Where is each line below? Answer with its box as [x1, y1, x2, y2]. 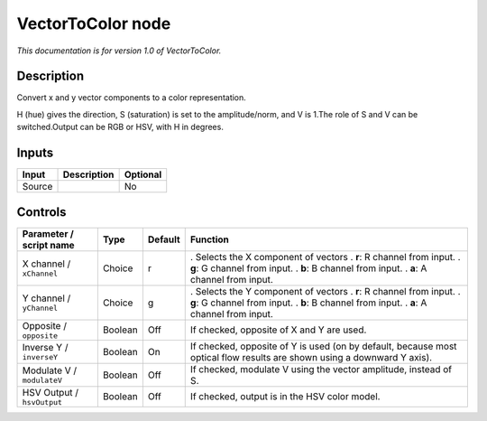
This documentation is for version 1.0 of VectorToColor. [16, 45, 222, 56]
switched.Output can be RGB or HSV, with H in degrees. [16, 122, 225, 133]
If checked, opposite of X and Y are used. [189, 323, 367, 336]
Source [22, 181, 53, 193]
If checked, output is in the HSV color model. [189, 390, 381, 403]
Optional [124, 168, 162, 181]
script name [22, 239, 76, 251]
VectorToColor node [16, 14, 171, 33]
